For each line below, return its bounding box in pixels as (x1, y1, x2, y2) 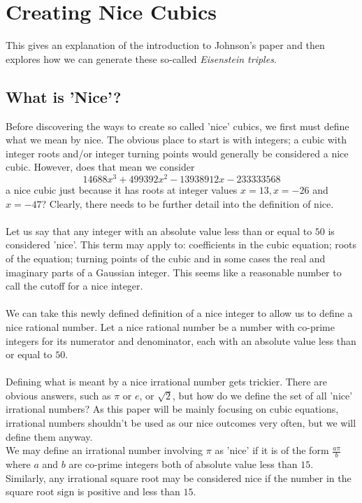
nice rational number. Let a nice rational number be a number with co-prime (6, 319, 335, 334)
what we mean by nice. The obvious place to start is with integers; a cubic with (6, 132, 347, 147)
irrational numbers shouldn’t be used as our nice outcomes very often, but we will (6, 416, 356, 430)
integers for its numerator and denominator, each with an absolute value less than (6, 333, 356, 348)
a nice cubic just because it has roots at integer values (6, 182, 238, 197)
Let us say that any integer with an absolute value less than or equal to (6, 223, 312, 238)
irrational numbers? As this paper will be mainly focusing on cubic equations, (6, 402, 339, 416)
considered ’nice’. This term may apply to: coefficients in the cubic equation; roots (6, 237, 357, 252)
